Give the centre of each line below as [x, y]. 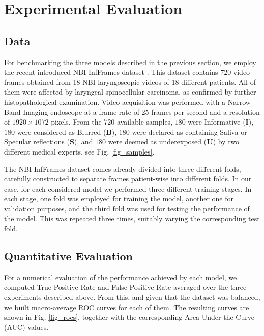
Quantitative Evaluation [68, 256]
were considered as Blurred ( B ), [67, 131]
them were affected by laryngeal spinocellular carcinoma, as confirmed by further [130, 92]
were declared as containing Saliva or [189, 131]
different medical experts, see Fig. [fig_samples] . [79, 151]
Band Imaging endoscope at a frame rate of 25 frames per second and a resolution [132, 112]
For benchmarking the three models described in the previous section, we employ [130, 62]
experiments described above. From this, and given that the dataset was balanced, [132, 297]
